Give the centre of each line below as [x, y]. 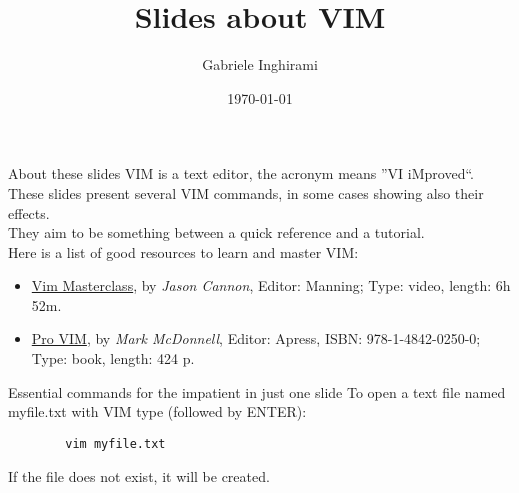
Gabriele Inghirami [260, 64]
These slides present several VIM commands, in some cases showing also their [246, 192]
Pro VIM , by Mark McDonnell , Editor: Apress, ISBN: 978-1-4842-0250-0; [256, 338]
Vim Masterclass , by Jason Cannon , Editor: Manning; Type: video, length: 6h [271, 285]
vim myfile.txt [115, 443]
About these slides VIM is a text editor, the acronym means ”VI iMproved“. [241, 173]
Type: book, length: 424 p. [113, 358]
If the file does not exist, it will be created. [139, 475]
